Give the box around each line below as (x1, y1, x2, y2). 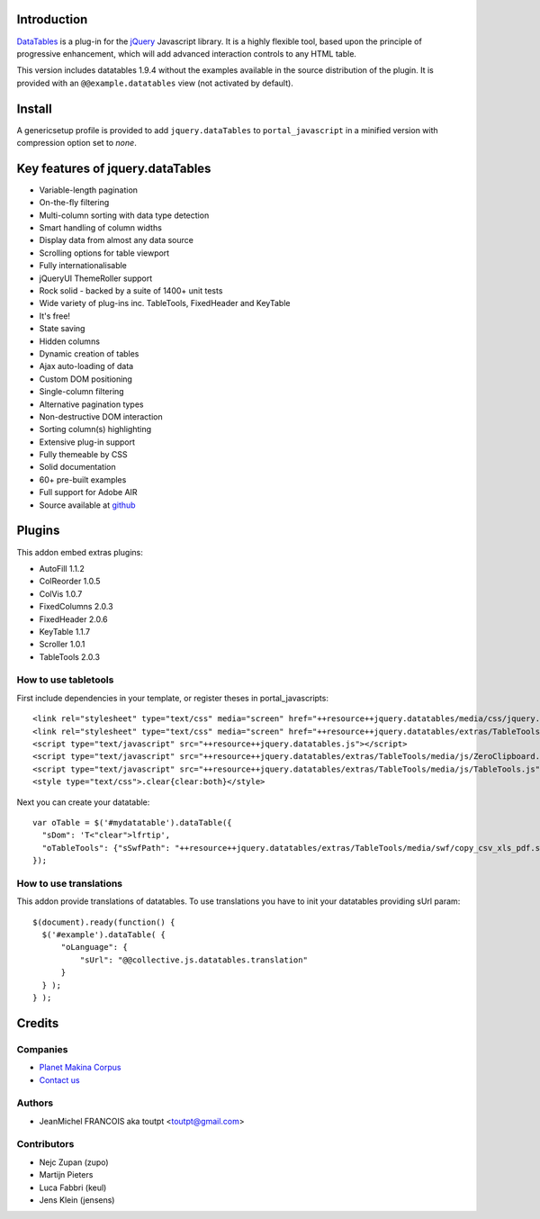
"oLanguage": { (60, 942, 128, 953)
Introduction (16, 12, 88, 27)
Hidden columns (39, 336, 101, 347)
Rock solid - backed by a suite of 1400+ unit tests (39, 285, 223, 296)
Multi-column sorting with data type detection (39, 210, 210, 221)
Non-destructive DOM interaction (39, 411, 163, 422)
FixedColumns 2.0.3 (39, 601, 113, 612)
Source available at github (39, 500, 136, 510)
